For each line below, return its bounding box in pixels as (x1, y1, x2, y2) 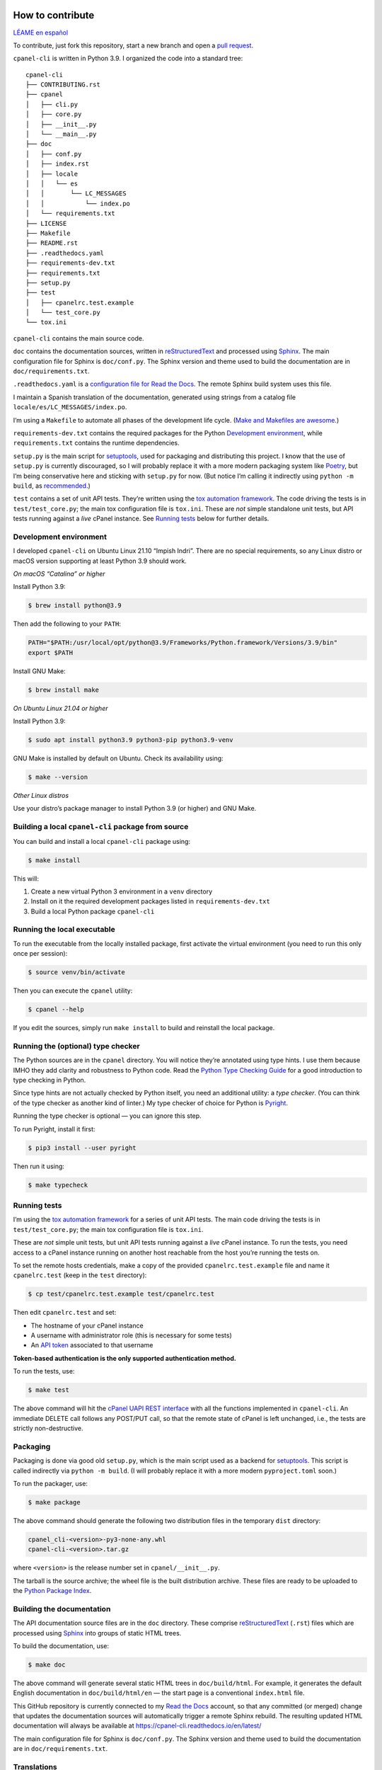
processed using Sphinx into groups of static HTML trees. (13, 1628, 182, 1637)
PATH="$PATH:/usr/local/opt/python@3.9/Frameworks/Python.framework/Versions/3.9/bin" (28, 639, 338, 647)
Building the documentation (13, 1604, 111, 1614)
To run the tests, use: (13, 1367, 75, 1376)
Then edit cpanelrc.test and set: (13, 1308, 117, 1317)
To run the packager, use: (13, 1479, 88, 1488)
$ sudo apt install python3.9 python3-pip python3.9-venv (28, 736, 233, 744)
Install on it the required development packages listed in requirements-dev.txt (30, 897, 270, 906)
